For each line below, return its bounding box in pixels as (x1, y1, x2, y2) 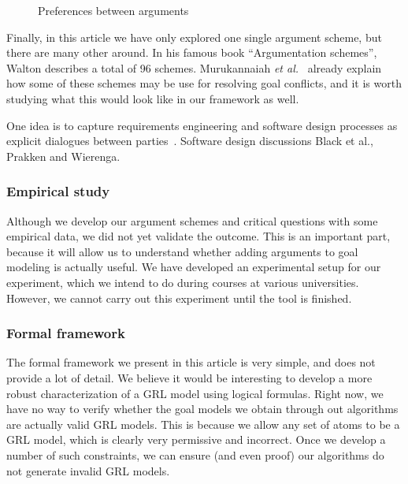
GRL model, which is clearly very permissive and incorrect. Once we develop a (6, 431, 386, 448)
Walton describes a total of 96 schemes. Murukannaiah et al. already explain (6, 59, 382, 76)
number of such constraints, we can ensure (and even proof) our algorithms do (6, 446, 384, 463)
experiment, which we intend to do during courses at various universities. (6, 274, 359, 290)
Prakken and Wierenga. (6, 147, 121, 164)
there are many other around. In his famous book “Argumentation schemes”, (6, 44, 377, 61)
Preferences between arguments (38, 2, 189, 18)
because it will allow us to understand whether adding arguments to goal (6, 243, 358, 259)
